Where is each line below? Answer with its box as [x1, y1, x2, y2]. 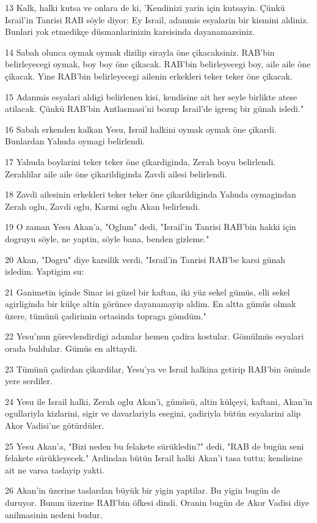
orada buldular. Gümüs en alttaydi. [5, 342, 137, 355]
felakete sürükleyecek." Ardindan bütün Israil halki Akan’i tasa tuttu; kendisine [5, 451, 303, 464]
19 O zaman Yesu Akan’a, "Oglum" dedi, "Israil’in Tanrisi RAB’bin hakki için [5, 220, 296, 233]
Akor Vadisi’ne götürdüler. [5, 419, 104, 432]
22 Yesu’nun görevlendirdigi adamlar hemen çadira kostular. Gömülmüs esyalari [5, 330, 304, 343]
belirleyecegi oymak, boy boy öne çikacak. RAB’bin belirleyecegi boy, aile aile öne [5, 57, 311, 70]
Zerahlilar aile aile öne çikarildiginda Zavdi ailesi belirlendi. [5, 167, 227, 180]
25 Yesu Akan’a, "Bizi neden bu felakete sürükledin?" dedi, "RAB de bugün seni [5, 439, 304, 452]
